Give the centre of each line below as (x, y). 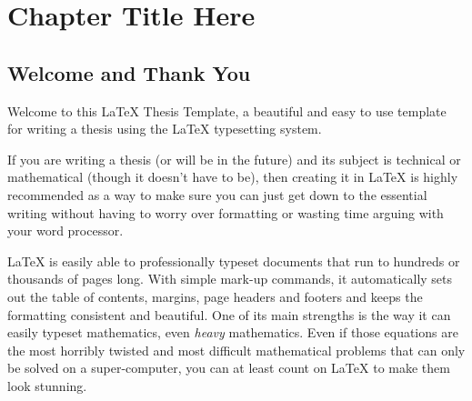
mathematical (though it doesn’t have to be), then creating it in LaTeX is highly (233, 177)
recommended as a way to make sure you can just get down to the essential (217, 194)
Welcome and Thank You (129, 72)
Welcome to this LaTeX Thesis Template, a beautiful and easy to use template (227, 110)
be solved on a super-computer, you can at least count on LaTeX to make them (229, 368)
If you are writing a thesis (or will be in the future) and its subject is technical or (234, 159)
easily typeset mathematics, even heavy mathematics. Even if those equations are (233, 332)
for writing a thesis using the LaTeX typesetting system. (165, 129)
